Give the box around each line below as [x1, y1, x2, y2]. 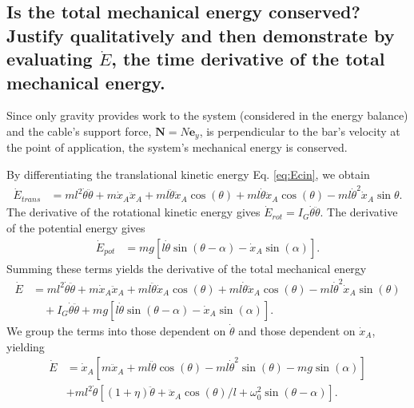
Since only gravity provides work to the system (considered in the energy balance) [6, 107, 408, 124]
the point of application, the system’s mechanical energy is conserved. [6, 139, 348, 156]
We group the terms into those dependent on [6, 322, 226, 339]
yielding [6, 338, 45, 355]
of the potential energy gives [6, 219, 145, 236]
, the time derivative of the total [111, 46, 385, 71]
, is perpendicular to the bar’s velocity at [199, 122, 400, 139]
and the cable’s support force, [6, 122, 152, 139]
